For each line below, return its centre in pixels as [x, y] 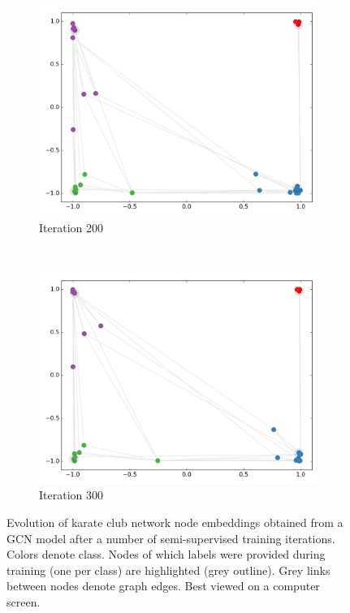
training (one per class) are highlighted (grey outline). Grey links [169, 570]
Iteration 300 [71, 495]
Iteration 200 [71, 227]
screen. [24, 601]
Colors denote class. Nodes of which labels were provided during [166, 554]
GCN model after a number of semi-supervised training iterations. [171, 538]
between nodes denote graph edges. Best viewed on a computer [163, 586]
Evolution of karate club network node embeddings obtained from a [175, 522]
